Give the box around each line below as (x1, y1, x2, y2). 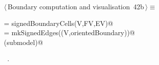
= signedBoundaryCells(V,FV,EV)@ (4, 18, 114, 28)
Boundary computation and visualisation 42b (7, 1, 144, 11)
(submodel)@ (4, 37, 43, 47)
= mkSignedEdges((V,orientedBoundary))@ (4, 27, 135, 38)
